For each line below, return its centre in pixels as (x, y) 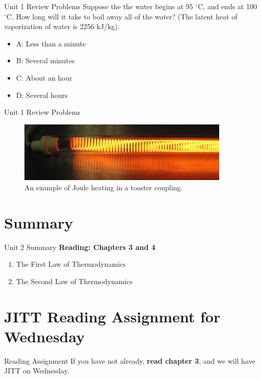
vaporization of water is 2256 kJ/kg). (62, 26)
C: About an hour (44, 77)
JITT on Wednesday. (37, 371)
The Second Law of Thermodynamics (74, 281)
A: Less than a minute (51, 43)
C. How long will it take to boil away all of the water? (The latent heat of (122, 16)
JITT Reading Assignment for (112, 316)
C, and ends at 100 (227, 6)
